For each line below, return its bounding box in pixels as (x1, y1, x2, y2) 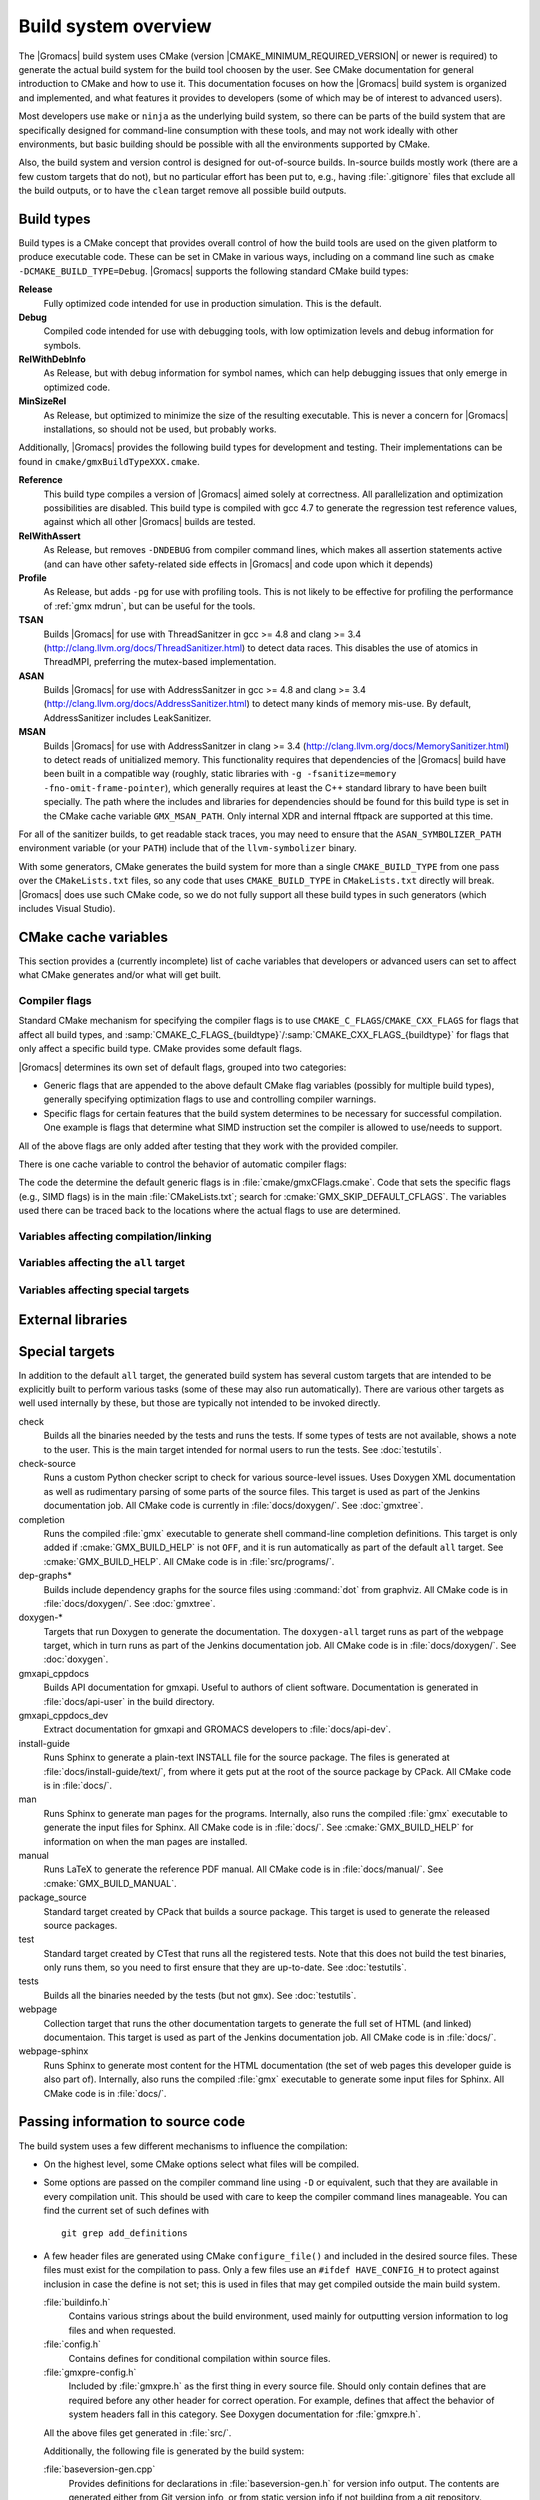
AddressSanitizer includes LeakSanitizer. (43, 711, 212, 724)
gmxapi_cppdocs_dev (18, 1710, 109, 1722)
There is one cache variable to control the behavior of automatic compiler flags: (18, 1158, 347, 1170)
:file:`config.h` (43, 2338, 102, 2350)
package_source (18, 1891, 87, 1904)
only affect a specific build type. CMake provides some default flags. (18, 1043, 303, 1055)
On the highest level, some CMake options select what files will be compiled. (43, 2158, 360, 2170)
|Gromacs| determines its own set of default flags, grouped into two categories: (18, 1061, 347, 1073)
